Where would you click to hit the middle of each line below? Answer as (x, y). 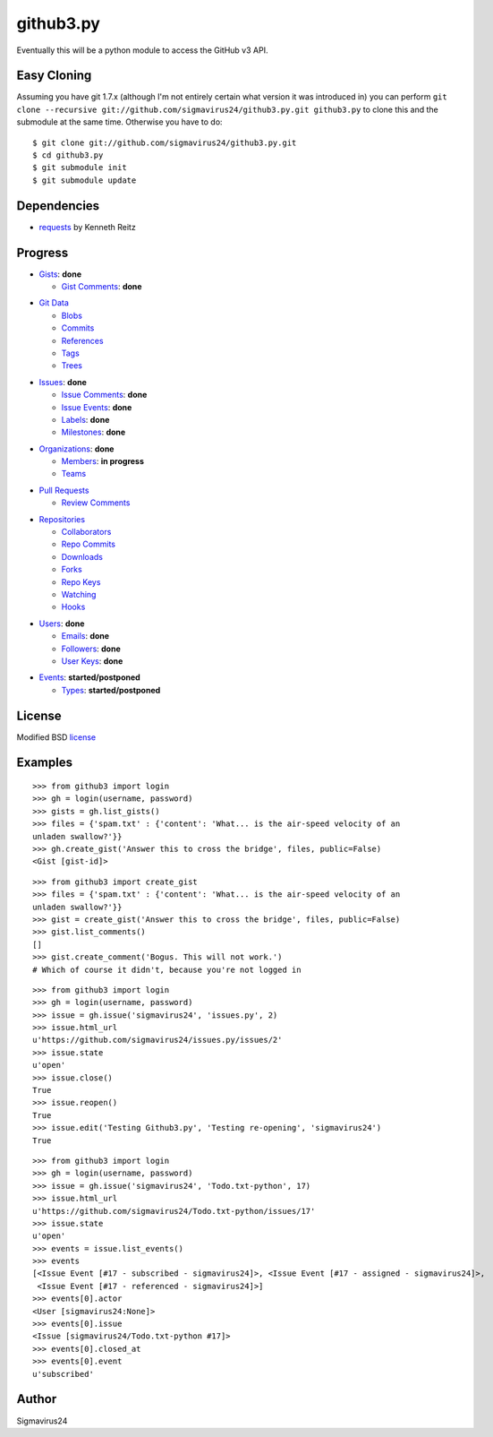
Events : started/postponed (89, 677)
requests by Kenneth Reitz (87, 227)
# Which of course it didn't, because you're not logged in (167, 969)
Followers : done (91, 649)
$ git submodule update (85, 180)
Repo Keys (81, 581)
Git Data (54, 303)
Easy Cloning (54, 76)
